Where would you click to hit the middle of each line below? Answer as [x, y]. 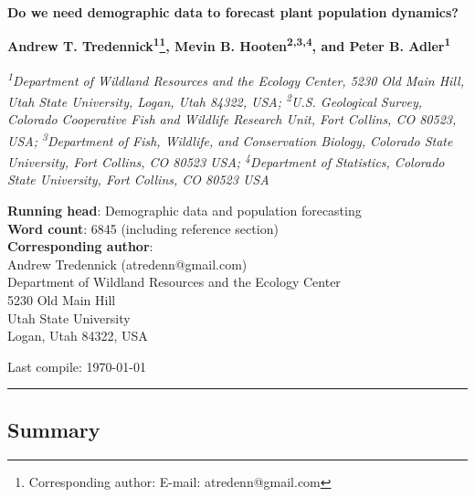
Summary [54, 429]
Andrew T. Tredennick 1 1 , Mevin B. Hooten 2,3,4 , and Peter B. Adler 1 [229, 45]
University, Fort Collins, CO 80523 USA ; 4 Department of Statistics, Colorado [226, 160]
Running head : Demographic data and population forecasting [185, 211]
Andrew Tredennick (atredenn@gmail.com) [127, 264]
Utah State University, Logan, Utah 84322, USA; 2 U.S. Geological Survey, [215, 100]
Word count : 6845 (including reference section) [143, 228]
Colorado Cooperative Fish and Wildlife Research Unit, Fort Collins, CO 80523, [232, 119]
